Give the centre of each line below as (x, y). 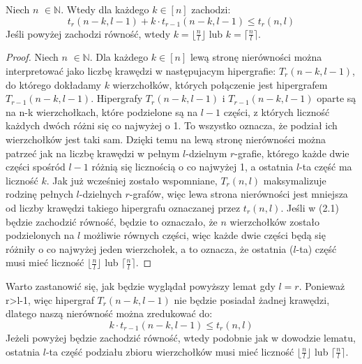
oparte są (337, 98)
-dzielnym (206, 153)
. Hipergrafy (117, 98)
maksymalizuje (295, 180)
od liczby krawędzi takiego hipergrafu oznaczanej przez (123, 207)
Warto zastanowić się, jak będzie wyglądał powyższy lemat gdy (141, 286)
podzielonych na (40, 235)
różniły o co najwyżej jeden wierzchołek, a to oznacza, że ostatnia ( (150, 248)
